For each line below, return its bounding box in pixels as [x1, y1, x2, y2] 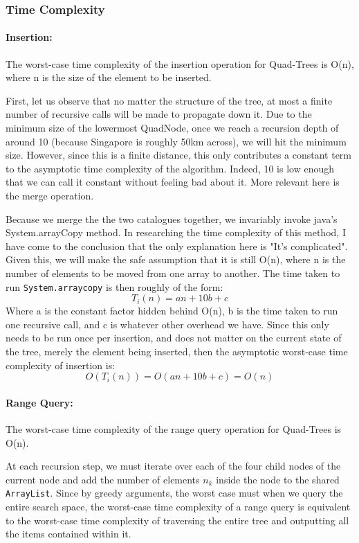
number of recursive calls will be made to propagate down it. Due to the [6, 107, 312, 121]
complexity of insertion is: [6, 357, 116, 372]
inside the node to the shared [216, 472, 340, 486]
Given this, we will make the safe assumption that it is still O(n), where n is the [6, 252, 346, 267]
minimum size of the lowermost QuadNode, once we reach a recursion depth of [6, 121, 339, 135]
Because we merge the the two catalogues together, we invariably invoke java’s [6, 211, 338, 226]
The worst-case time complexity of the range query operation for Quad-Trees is [6, 421, 342, 436]
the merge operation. [6, 188, 94, 202]
